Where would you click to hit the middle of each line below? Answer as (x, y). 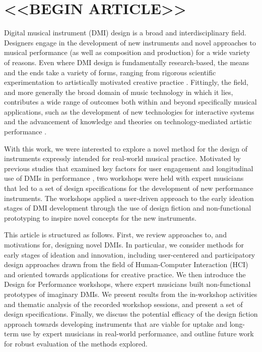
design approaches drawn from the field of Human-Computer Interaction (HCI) (126, 264)
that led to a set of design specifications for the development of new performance (129, 188)
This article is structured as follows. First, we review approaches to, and (115, 235)
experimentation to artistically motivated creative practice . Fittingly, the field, (126, 82)
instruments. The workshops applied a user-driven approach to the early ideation (129, 198)
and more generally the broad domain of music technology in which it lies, (119, 92)
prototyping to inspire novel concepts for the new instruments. (100, 217)
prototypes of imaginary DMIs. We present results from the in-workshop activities (131, 294)
